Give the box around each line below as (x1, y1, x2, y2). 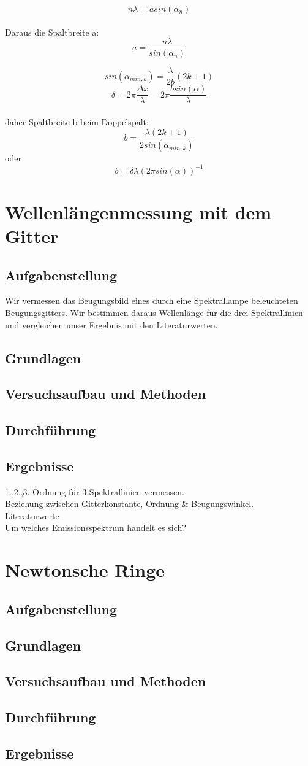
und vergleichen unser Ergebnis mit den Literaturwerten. (5, 318, 218, 331)
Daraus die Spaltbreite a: (5, 25, 99, 38)
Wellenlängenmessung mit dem (5, 199, 272, 224)
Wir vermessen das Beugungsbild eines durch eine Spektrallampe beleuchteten (5, 294, 298, 307)
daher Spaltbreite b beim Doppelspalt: (5, 115, 149, 128)
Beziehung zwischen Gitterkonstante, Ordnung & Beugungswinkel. (5, 497, 254, 510)
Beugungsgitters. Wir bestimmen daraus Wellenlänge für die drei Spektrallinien (5, 306, 303, 319)
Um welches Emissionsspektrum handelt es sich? (5, 521, 186, 534)
